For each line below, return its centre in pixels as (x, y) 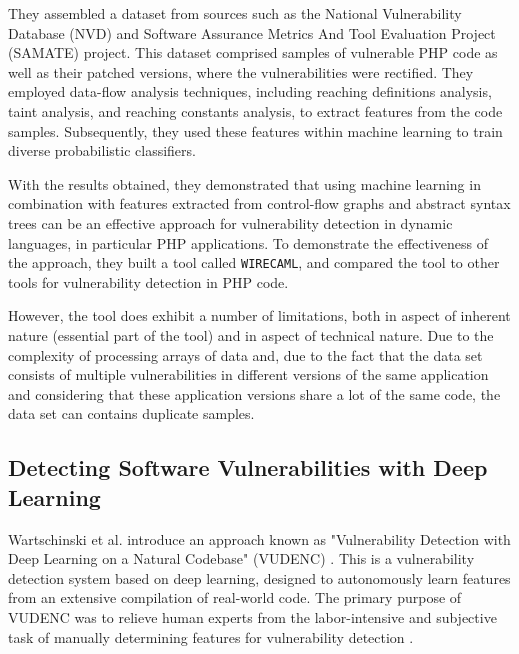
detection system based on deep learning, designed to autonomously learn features (259, 577)
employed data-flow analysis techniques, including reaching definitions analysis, (250, 91)
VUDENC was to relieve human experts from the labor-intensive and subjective (252, 616)
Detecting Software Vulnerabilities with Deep (248, 467)
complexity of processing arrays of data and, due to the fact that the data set (245, 354)
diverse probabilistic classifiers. (102, 150)
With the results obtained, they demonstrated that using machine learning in (244, 183)
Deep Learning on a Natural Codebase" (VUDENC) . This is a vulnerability (241, 558)
